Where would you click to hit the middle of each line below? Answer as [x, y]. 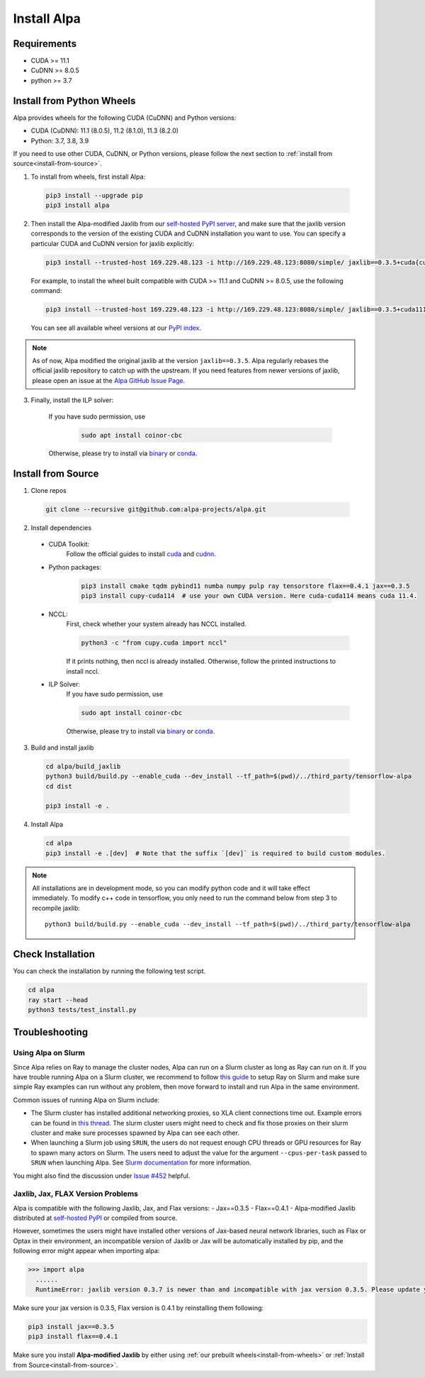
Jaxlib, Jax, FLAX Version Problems [75, 1194]
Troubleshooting [51, 1032]
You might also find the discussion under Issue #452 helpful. [102, 1176]
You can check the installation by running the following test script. [109, 971]
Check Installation [54, 954]
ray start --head [58, 1000]
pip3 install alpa [78, 205]
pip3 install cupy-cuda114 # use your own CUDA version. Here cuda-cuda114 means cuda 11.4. [249, 595]
